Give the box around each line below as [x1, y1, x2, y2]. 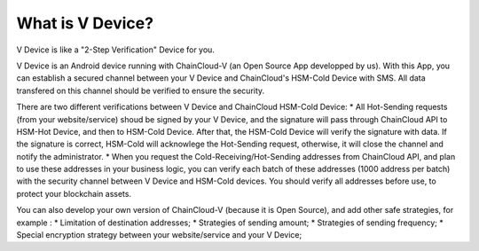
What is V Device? [16, 13, 154, 33]
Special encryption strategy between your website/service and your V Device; [16, 230, 302, 240]
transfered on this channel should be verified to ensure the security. [16, 85, 265, 96]
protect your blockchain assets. [16, 188, 132, 199]
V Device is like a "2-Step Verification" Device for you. [16, 44, 215, 55]
